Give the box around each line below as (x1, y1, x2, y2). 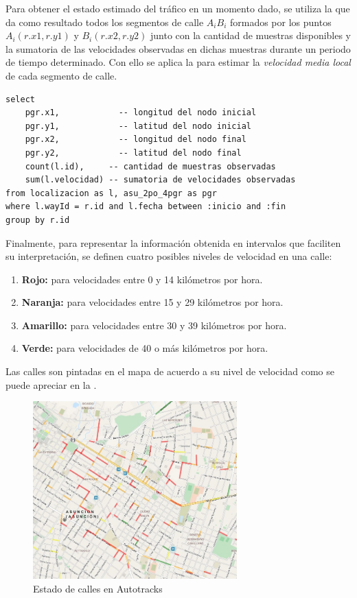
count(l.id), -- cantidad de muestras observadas (25, 161, 276, 171)
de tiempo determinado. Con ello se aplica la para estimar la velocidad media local (5, 55, 351, 69)
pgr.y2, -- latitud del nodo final (25, 147, 242, 158)
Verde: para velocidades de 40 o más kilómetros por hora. (21, 341, 268, 355)
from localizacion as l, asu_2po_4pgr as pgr (5, 188, 217, 198)
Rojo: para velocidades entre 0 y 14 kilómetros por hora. (21, 272, 263, 286)
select (5, 94, 35, 104)
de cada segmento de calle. (5, 68, 117, 82)
